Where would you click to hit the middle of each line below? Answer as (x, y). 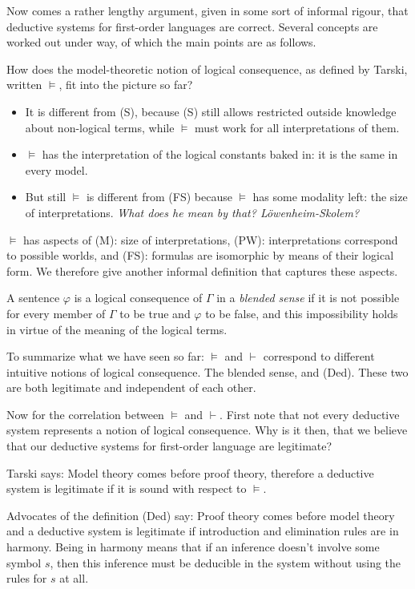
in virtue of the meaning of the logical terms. (117, 329)
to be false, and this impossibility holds (302, 313)
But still (46, 197)
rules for (27, 578)
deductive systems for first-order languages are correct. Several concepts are (192, 26)
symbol (24, 562)
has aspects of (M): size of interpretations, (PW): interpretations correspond (210, 239)
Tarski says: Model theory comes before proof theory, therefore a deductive (190, 472)
